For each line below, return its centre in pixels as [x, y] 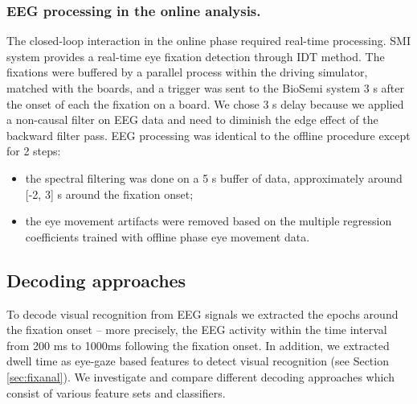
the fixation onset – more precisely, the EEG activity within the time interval [197, 330]
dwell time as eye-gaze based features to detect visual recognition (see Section [198, 361]
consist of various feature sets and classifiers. [116, 392]
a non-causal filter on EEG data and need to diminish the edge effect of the [192, 120]
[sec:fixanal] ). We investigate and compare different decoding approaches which [200, 376]
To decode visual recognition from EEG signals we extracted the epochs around [202, 313]
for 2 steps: [34, 151]
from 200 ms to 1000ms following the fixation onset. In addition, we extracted [198, 345]
